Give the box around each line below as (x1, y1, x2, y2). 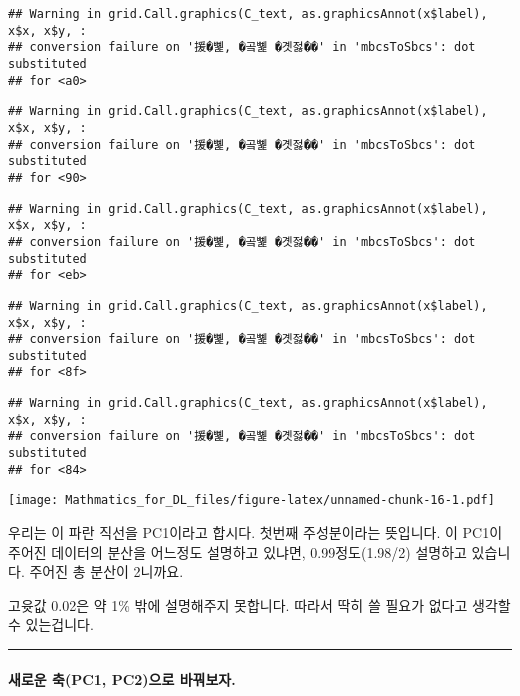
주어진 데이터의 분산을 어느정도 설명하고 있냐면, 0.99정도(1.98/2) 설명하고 (8, 541, 467, 562)
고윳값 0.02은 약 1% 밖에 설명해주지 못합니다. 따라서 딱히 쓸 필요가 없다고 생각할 (8, 594, 511, 615)
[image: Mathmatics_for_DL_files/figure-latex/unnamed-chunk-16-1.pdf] (8, 493, 495, 508)
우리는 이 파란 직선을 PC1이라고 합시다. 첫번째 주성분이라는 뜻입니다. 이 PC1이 (8, 522, 503, 543)
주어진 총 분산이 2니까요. (29, 561, 184, 582)
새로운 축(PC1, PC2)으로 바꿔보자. (8, 668, 236, 689)
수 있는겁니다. (8, 614, 94, 635)
